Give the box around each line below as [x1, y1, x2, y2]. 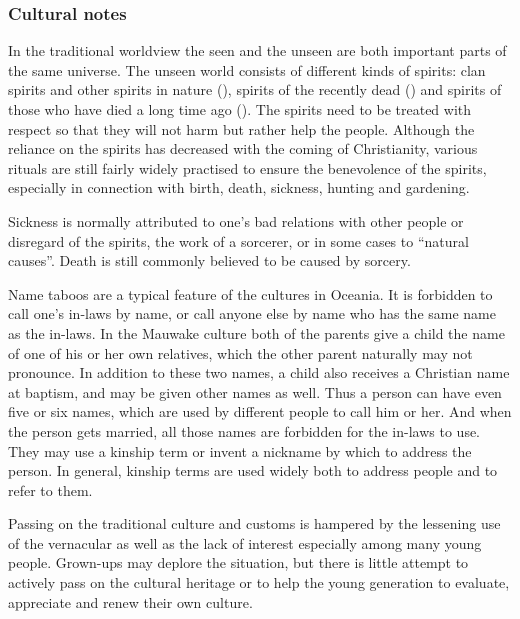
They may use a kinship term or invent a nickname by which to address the [8, 440, 472, 461]
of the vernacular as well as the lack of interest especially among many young [8, 532, 482, 553]
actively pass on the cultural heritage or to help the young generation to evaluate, [8, 572, 510, 593]
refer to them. [8, 479, 93, 500]
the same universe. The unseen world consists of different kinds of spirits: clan [8, 59, 486, 80]
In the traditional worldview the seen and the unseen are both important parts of [8, 40, 507, 61]
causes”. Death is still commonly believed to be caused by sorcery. [8, 250, 411, 271]
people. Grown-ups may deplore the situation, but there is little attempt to [8, 552, 469, 573]
